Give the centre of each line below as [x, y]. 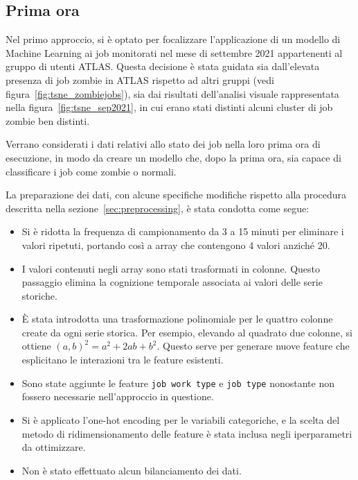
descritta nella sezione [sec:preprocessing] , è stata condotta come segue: [158, 208]
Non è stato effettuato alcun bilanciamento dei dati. [132, 470]
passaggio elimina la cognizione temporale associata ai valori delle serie [172, 282]
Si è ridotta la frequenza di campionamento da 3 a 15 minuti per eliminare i [183, 231]
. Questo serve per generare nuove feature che [253, 346]
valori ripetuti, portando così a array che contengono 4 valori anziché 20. [176, 245]
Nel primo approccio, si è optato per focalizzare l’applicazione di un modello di [173, 39]
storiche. [39, 295]
